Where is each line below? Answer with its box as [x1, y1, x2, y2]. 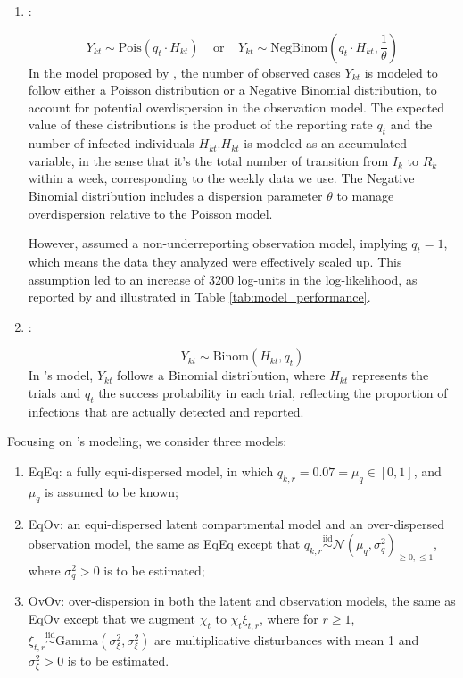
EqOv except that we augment [28, 608, 196, 627]
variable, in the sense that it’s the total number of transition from [28, 151, 389, 169]
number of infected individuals [28, 134, 194, 153]
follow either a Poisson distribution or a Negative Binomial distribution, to [28, 80, 437, 99]
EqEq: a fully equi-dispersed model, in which [28, 461, 274, 480]
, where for [259, 608, 318, 627]
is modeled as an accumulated [244, 134, 408, 153]
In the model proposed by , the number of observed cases [28, 62, 341, 81]
